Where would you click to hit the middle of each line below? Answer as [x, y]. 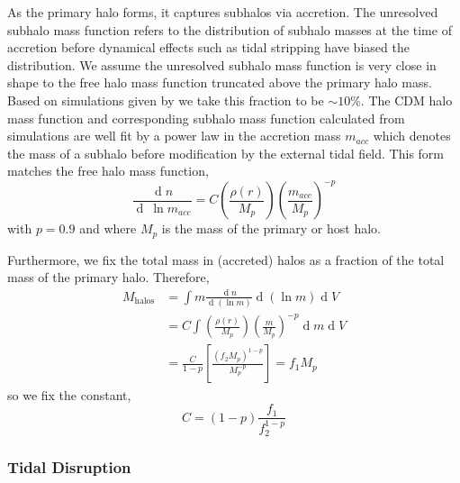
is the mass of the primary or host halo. [271, 228]
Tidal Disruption [69, 467]
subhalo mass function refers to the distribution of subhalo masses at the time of [230, 29]
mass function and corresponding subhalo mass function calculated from [206, 118]
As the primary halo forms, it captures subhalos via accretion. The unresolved [223, 12]
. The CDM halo [406, 100]
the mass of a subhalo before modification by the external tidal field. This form [226, 153]
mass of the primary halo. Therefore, [108, 277]
